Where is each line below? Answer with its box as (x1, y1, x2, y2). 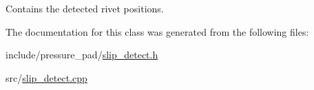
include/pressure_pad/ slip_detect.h (6, 47, 158, 62)
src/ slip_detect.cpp (6, 70, 87, 85)
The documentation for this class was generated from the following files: (6, 24, 309, 38)
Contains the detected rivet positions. (6, 1, 164, 15)
